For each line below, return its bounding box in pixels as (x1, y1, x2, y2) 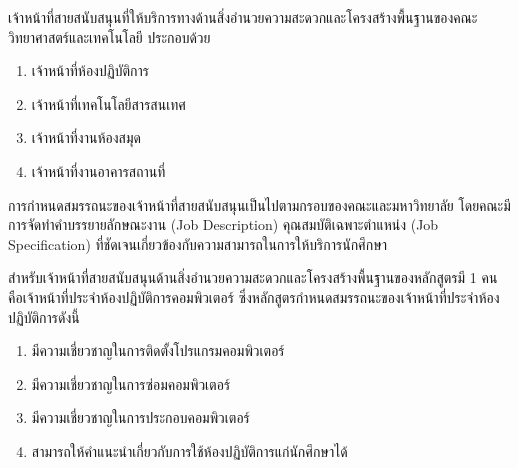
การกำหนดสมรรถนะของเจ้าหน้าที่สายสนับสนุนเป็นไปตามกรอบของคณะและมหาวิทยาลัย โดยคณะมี (8, 194, 511, 215)
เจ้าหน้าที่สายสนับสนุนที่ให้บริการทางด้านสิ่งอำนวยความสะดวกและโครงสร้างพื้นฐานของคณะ (8, 7, 478, 27)
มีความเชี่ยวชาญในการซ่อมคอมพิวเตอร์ (31, 373, 231, 394)
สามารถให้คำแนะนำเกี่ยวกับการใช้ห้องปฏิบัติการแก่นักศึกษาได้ (31, 440, 348, 461)
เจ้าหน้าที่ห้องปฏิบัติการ (31, 60, 149, 81)
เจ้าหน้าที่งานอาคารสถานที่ (31, 160, 166, 181)
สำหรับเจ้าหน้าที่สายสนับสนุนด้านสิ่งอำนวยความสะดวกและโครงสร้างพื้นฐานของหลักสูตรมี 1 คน (8, 267, 498, 288)
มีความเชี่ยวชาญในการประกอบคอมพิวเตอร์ (31, 407, 250, 428)
